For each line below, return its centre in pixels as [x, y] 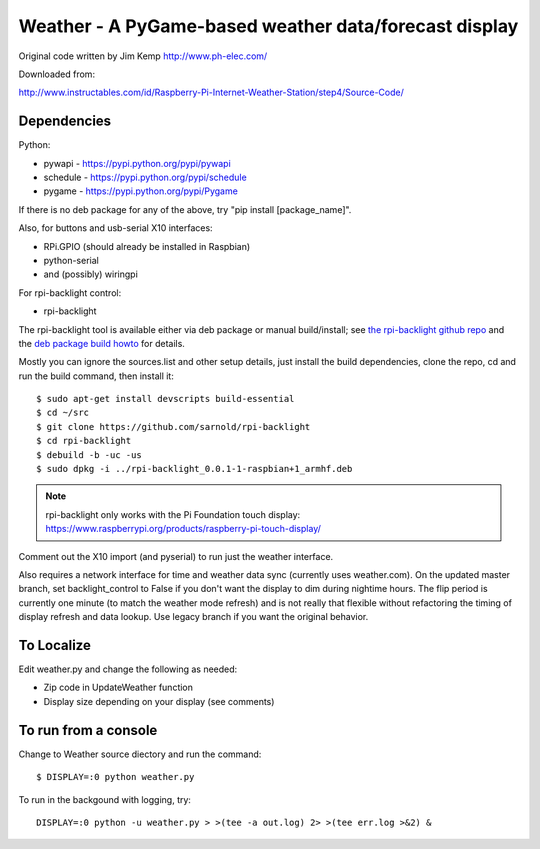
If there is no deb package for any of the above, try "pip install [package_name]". [185, 209]
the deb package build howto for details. [101, 343]
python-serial [71, 260]
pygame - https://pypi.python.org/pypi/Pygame [141, 191]
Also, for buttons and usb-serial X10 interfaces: [116, 228]
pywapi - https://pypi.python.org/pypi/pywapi [137, 163]
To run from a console [88, 730]
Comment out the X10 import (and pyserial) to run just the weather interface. [176, 556]
